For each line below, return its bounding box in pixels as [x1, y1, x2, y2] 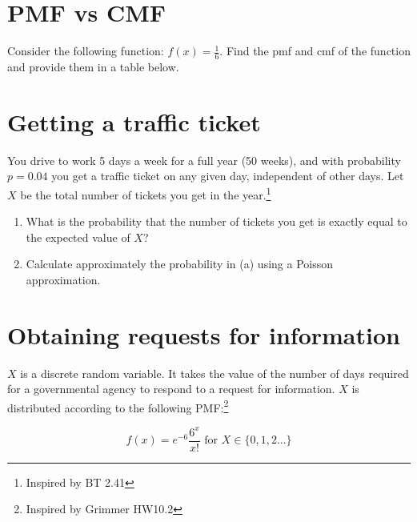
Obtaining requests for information [7, 318, 400, 351]
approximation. [26, 271, 101, 287]
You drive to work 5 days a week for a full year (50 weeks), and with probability [7, 151, 401, 168]
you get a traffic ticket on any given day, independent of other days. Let [51, 167, 404, 184]
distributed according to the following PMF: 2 [7, 396, 229, 416]
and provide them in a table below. [7, 58, 179, 74]
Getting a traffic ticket [7, 105, 261, 138]
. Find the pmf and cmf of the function [219, 42, 411, 59]
